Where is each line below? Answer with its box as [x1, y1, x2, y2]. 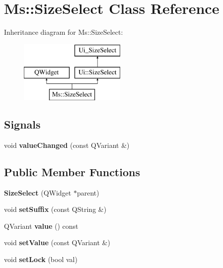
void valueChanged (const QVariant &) [4, 139, 130, 150]
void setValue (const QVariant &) [4, 237, 110, 248]
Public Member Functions [4, 164, 140, 179]
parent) [76, 187, 99, 198]
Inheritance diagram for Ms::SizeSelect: [4, 27, 123, 37]
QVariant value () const [4, 220, 78, 231]
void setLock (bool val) [4, 254, 77, 265]
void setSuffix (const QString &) [4, 204, 107, 214]
